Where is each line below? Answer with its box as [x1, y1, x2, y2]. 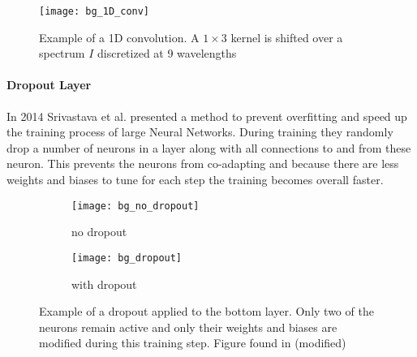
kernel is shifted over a [230, 28, 343, 45]
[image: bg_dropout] [71, 252, 183, 264]
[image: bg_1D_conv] [39, 6, 150, 17]
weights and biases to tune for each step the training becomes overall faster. [6, 171, 384, 188]
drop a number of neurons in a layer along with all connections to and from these [6, 139, 411, 156]
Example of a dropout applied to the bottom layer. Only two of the [39, 303, 374, 320]
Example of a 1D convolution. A [39, 28, 200, 45]
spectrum [39, 45, 85, 62]
